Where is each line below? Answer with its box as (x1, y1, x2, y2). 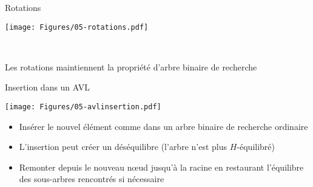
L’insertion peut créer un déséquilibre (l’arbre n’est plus (19, 140, 227, 153)
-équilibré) (237, 140, 275, 153)
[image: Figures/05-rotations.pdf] (5, 22, 149, 32)
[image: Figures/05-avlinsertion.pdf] (5, 103, 161, 112)
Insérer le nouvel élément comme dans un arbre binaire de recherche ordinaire (19, 120, 308, 132)
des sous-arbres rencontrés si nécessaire (19, 172, 164, 185)
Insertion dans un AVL (5, 81, 90, 93)
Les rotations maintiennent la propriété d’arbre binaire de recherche (5, 60, 257, 73)
